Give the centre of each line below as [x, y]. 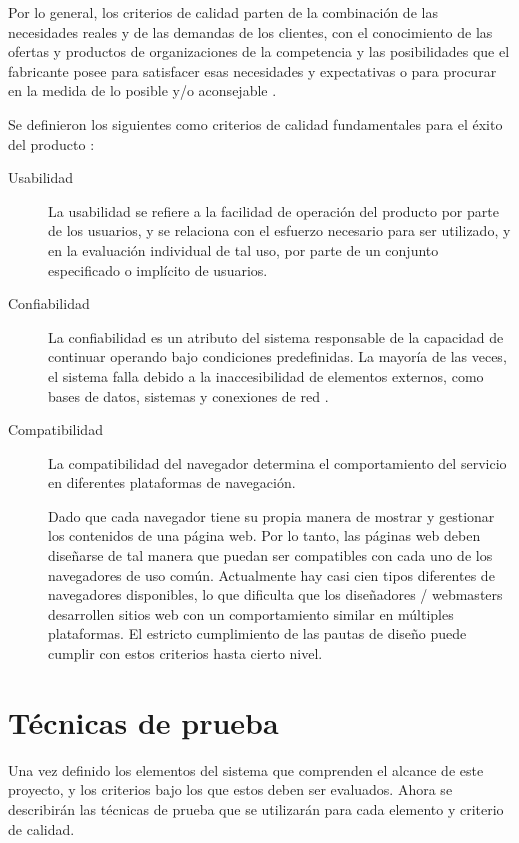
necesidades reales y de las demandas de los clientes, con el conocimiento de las [250, 31]
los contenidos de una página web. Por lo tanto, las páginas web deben [264, 535]
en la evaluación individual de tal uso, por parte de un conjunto [243, 249]
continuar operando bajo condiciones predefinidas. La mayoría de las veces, [277, 356]
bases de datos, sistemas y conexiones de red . [188, 395]
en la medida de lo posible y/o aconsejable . [142, 90]
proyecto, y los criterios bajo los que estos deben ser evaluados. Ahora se [230, 789]
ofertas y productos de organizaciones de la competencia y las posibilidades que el [259, 51]
